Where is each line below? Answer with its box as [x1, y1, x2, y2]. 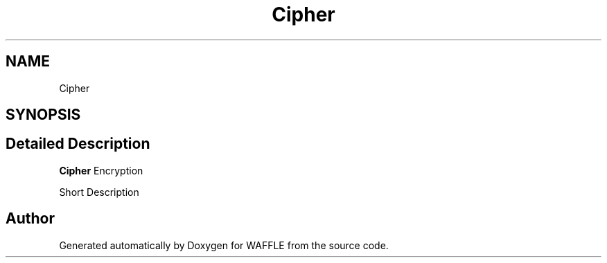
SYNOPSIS [6, 106, 81, 124]
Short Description [59, 185, 139, 198]
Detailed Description [6, 135, 150, 153]
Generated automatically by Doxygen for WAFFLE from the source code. [59, 239, 389, 251]
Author [6, 210, 55, 228]
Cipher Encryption [59, 164, 143, 176]
